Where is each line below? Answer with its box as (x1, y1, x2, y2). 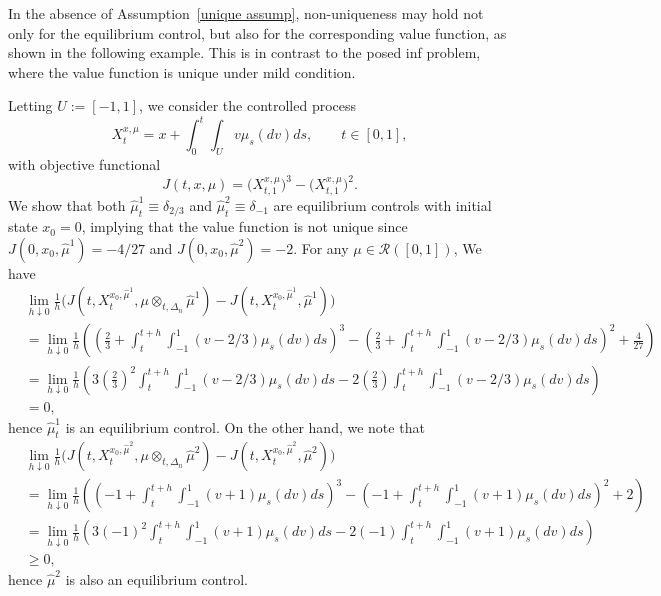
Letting (8, 95, 53, 116)
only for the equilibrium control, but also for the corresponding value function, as (8, 22, 507, 43)
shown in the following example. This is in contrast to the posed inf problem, (8, 42, 481, 63)
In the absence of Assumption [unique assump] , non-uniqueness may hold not (8, 3, 484, 23)
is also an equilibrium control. (65, 568, 248, 589)
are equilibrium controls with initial (273, 194, 492, 215)
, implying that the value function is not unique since (81, 216, 408, 237)
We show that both (8, 194, 126, 215)
